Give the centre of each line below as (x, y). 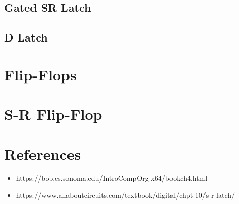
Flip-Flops (40, 74)
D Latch (26, 37)
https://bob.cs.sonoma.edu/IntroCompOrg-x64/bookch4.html (112, 178)
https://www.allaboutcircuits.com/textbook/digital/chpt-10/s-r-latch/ (126, 195)
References (43, 154)
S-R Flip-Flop (53, 114)
